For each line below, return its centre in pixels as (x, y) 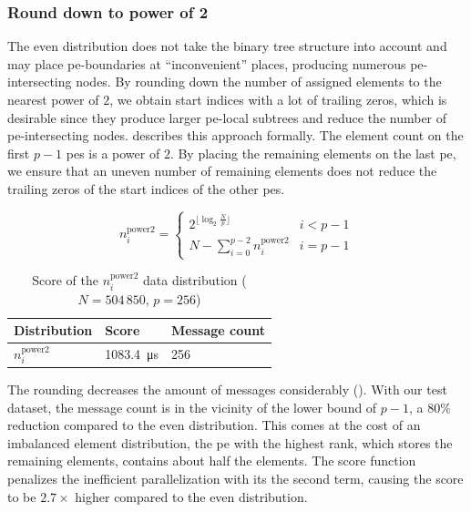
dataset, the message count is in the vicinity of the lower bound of (192, 407)
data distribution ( (195, 280)
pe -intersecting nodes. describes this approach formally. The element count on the (235, 135)
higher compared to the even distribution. (191, 496)
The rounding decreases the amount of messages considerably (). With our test (227, 389)
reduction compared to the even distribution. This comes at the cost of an (214, 425)
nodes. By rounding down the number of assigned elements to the (259, 82)
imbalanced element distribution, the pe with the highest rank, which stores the (230, 442)
